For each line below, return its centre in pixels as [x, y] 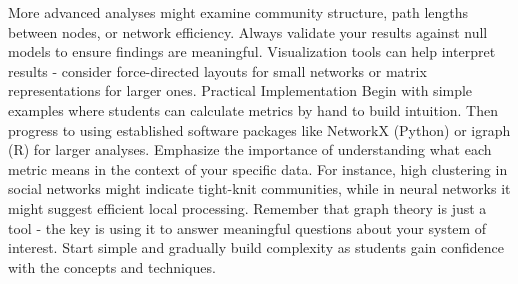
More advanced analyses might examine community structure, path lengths [238, 12]
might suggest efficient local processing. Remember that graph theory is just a [247, 207]
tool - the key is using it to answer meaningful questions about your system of [247, 227]
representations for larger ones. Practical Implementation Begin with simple [240, 90]
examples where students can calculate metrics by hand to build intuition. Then [253, 109]
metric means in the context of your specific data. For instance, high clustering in [258, 168]
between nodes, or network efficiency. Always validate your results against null [248, 31]
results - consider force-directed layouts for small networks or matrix [217, 70]
